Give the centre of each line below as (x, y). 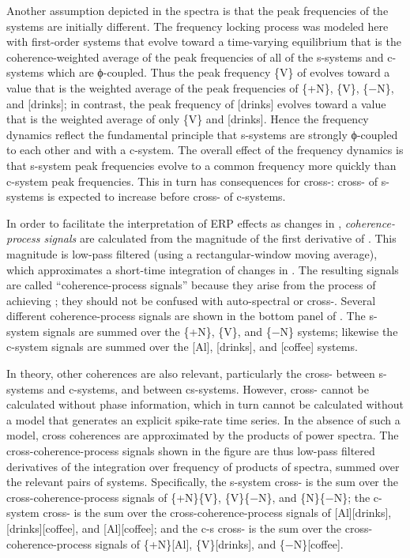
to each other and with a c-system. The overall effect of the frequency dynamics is (205, 150)
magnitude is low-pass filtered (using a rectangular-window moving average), (192, 253)
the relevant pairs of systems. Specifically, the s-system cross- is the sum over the (202, 482)
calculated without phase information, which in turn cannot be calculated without (205, 404)
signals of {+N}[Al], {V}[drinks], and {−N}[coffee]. (219, 543)
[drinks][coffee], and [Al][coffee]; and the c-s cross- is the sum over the (174, 528)
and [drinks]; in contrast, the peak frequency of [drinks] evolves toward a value (196, 103)
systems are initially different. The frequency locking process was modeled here (197, 26)
